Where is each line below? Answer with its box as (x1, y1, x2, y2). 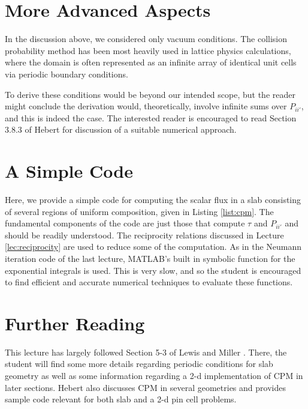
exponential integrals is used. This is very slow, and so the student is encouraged (5, 264, 301, 276)
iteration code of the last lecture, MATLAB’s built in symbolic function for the (5, 252, 295, 264)
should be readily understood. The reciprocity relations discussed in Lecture (5, 228, 284, 241)
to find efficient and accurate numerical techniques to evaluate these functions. (5, 276, 293, 288)
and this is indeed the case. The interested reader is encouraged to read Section (5, 111, 297, 124)
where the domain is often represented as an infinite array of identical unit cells (5, 56, 297, 68)
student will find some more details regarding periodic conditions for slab (5, 357, 273, 370)
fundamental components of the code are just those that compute (5, 217, 245, 229)
